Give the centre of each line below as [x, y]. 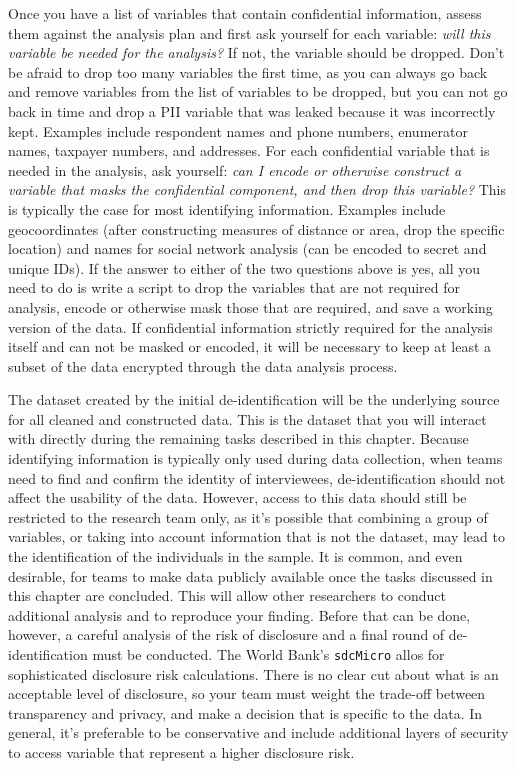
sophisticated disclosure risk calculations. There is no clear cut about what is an [253, 673]
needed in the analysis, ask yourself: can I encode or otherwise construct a [235, 169]
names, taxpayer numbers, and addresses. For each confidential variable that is [249, 150]
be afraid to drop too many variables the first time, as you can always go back [248, 71]
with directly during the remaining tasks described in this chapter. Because [238, 438]
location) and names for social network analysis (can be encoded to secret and [247, 248]
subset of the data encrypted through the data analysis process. [203, 365]
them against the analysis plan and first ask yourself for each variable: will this [249, 32]
